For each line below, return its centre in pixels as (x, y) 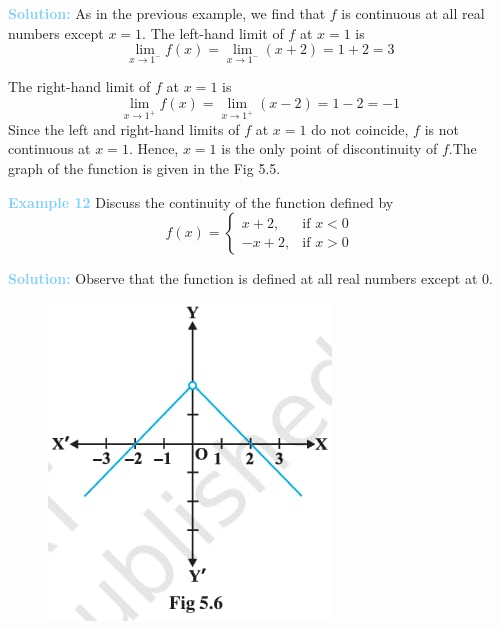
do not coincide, (360, 128)
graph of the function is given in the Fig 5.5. (144, 167)
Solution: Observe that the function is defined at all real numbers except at (243, 278)
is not (441, 128)
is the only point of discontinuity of (329, 148)
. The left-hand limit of (213, 32)
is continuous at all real (413, 13)
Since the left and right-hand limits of (124, 128)
